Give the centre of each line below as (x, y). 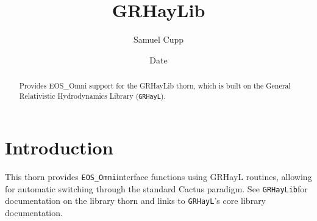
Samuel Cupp (158, 39)
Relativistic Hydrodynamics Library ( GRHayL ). (92, 96)
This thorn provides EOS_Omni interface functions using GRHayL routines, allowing (158, 176)
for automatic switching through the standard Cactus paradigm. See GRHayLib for (156, 188)
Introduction (59, 147)
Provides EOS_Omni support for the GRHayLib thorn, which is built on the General (155, 86)
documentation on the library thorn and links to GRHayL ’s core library (136, 201)
